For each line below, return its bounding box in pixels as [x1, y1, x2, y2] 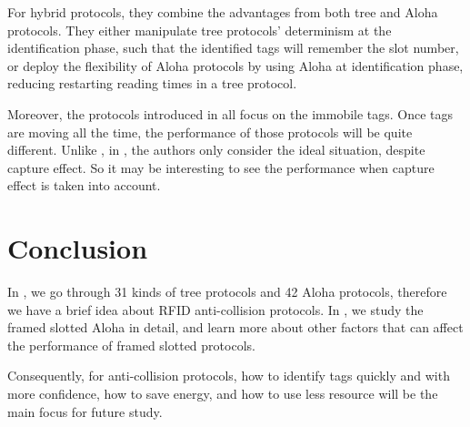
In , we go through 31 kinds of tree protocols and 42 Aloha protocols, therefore [7, 282, 447, 301]
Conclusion [7, 229, 148, 267]
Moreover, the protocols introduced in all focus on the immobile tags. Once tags [7, 104, 454, 123]
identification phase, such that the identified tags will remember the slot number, [7, 38, 459, 57]
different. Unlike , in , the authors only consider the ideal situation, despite [7, 140, 425, 159]
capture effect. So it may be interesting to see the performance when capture [7, 158, 435, 177]
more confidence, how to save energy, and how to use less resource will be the [7, 384, 438, 403]
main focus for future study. [7, 402, 163, 421]
